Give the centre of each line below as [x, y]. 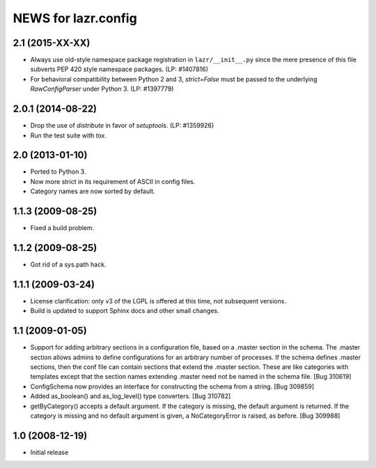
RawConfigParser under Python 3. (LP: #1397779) [102, 89]
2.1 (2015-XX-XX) [52, 43]
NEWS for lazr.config [75, 18]
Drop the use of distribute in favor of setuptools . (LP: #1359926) [122, 126]
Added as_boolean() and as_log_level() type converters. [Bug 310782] [131, 396]
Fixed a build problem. [62, 228]
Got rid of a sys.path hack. [68, 264]
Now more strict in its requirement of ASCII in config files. [113, 181]
